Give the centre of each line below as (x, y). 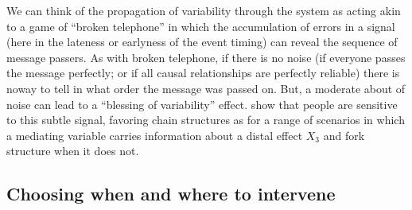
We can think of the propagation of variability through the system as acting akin (204, 10)
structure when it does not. (73, 151)
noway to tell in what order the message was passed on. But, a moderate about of (206, 88)
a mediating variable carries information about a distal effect (155, 135)
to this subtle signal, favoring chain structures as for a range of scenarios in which (206, 120)
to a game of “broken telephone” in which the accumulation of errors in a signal (201, 26)
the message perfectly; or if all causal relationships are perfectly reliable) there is (203, 73)
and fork (344, 135)
